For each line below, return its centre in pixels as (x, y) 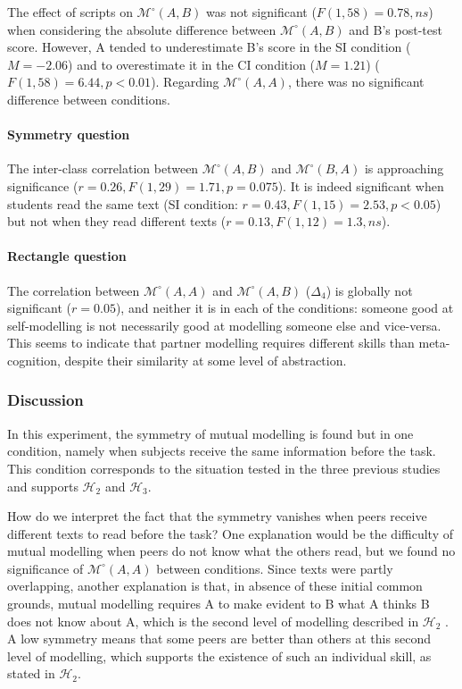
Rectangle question (67, 256)
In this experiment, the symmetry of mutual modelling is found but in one (210, 433)
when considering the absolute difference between (142, 29)
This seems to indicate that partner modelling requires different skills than (211, 343)
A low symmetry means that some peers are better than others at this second (219, 639)
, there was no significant (356, 82)
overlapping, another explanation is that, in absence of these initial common (215, 586)
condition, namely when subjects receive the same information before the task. (222, 451)
